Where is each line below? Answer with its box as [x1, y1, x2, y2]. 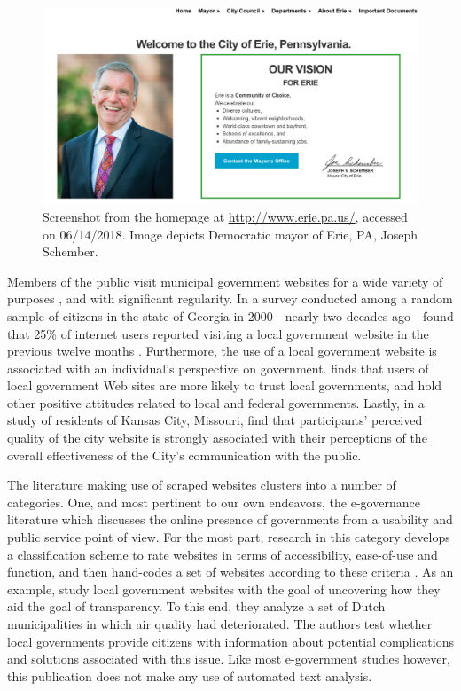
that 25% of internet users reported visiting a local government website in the [7, 324, 429, 342]
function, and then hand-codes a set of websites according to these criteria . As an [7, 562, 454, 581]
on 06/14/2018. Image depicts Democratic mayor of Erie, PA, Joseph [43, 224, 418, 243]
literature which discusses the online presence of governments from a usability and [7, 510, 453, 529]
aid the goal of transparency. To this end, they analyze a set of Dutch [7, 597, 386, 616]
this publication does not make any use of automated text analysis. [7, 666, 372, 685]
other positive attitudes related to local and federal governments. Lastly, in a [7, 393, 425, 412]
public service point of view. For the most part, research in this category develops [7, 528, 450, 546]
